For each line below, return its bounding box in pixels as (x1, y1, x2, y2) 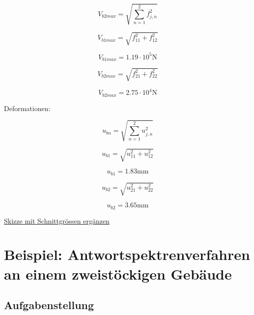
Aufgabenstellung (4, 297, 94, 313)
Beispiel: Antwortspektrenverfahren (4, 244, 250, 264)
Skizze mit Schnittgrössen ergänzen (4, 215, 110, 226)
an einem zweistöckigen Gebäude (4, 263, 232, 284)
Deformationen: (4, 103, 51, 113)
